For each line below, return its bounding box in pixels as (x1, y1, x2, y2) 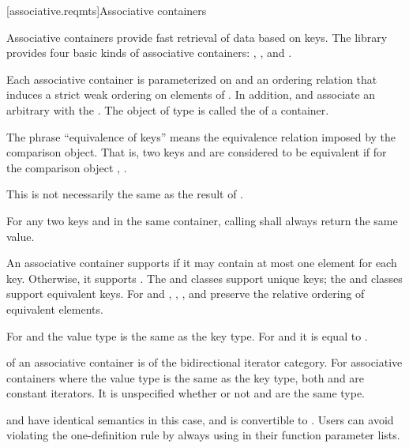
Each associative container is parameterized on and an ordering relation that (6, 70, 377, 87)
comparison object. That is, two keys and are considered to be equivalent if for (6, 144, 387, 160)
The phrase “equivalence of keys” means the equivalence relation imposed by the (6, 128, 396, 145)
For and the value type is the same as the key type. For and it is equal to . (6, 327, 368, 344)
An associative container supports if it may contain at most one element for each (6, 254, 397, 271)
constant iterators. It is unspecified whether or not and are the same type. (6, 385, 366, 401)
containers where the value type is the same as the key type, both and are (6, 369, 365, 386)
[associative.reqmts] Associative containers (6, 2, 207, 18)
